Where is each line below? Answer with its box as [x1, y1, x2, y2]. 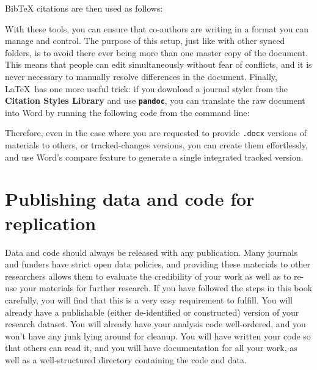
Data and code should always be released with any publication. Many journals [5, 245, 297, 258]
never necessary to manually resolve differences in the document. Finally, [5, 70, 277, 82]
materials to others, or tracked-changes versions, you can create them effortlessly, [5, 139, 308, 151]
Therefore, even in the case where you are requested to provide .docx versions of [5, 126, 307, 139]
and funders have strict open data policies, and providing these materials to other [5, 258, 310, 270]
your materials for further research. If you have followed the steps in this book [20, 281, 313, 294]
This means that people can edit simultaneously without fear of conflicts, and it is [5, 58, 312, 71]
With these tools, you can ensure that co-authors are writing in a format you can [5, 22, 309, 35]
